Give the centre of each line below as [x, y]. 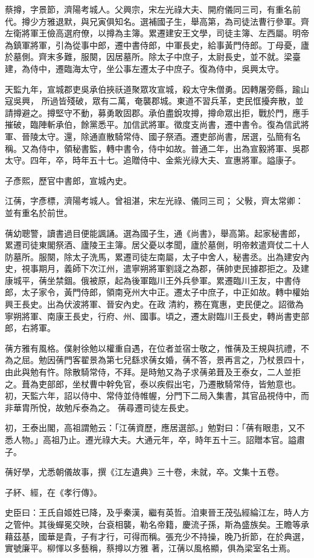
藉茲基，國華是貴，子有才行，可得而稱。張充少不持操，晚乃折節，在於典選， [157, 536]
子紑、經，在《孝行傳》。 [53, 492]
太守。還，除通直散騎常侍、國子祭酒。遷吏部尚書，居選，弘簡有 [165, 136]
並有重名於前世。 [39, 212]
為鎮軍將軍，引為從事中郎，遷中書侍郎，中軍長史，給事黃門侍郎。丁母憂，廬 [157, 44]
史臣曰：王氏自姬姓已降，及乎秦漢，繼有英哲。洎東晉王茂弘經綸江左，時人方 [157, 512]
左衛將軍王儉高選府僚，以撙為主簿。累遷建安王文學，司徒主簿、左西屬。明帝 [157, 33]
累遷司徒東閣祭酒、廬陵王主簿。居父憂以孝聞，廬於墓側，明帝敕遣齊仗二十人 [157, 245]
